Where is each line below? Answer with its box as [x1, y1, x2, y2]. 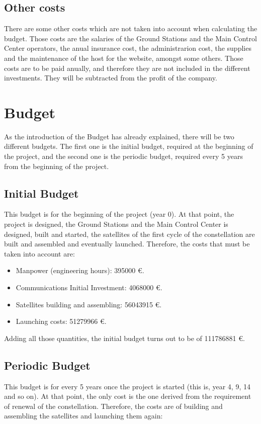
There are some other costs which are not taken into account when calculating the [4, 23, 257, 34]
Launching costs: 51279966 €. [16, 316, 107, 326]
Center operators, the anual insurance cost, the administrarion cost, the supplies [4, 43, 251, 53]
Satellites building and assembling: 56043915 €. [16, 299, 162, 309]
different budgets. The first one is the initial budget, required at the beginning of [4, 141, 253, 151]
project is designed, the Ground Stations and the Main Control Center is [4, 219, 228, 229]
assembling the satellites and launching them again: [4, 410, 163, 421]
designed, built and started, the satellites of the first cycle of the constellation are [4, 228, 255, 239]
